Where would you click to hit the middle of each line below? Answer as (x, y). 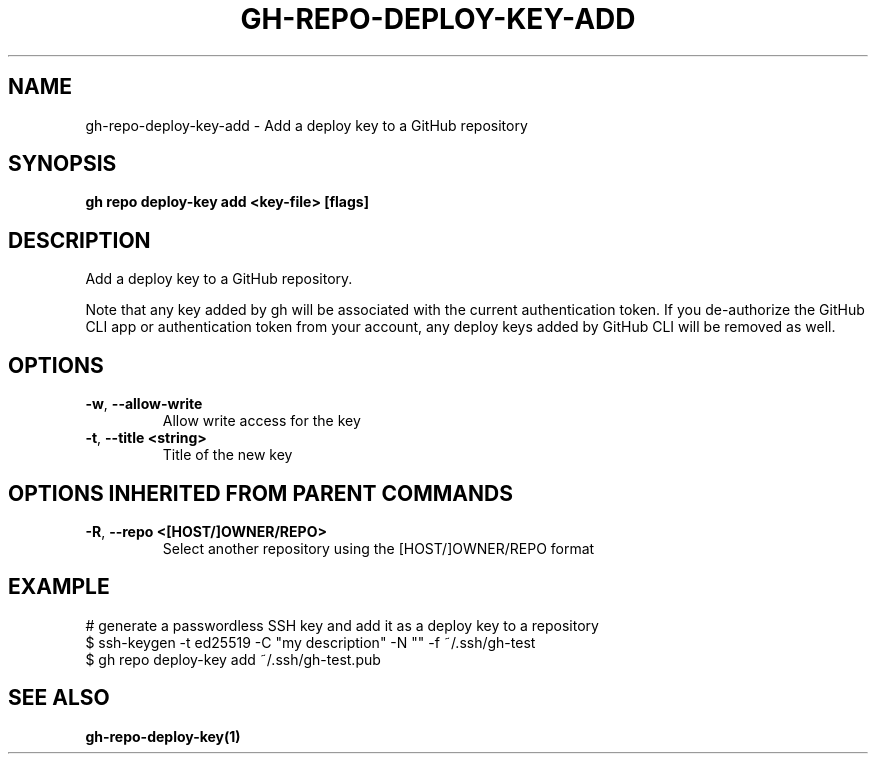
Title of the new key (227, 455)
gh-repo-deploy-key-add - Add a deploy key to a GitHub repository (306, 125)
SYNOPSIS (62, 164)
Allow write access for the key (261, 421)
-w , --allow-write (144, 404)
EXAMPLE (59, 587)
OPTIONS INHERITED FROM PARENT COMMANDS (260, 493)
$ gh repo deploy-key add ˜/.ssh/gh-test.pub (233, 659)
